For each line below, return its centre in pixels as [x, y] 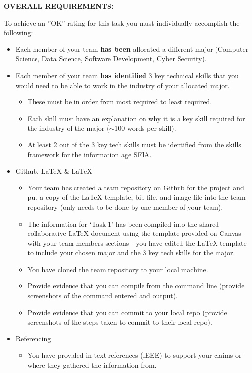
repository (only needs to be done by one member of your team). [125, 207]
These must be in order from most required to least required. [120, 102]
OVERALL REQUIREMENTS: [59, 6]
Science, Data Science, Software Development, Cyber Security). [111, 59]
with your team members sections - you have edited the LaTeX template [137, 243]
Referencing [33, 338]
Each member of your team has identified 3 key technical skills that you [127, 75]
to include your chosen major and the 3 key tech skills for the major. [131, 253]
